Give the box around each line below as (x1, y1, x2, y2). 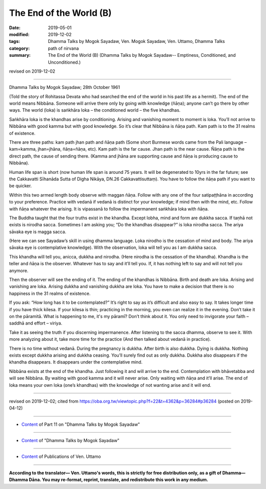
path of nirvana (48, 45, 79, 51)
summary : (9, 52, 31, 58)
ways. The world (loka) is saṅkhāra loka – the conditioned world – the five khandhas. (9, 107, 181, 113)
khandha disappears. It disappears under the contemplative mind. (9, 359, 143, 365)
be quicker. (9, 183, 32, 189)
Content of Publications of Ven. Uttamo (21, 453, 101, 459)
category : (9, 45, 30, 51)
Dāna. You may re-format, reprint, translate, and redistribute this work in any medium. (29, 477, 209, 483)
